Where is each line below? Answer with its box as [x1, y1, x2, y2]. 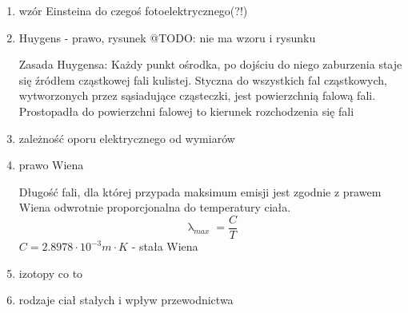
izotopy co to [18, 264, 83, 281]
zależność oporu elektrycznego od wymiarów [18, 129, 235, 146]
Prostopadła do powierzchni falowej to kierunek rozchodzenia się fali [18, 102, 354, 119]
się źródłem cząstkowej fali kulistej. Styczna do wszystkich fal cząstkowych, [18, 71, 387, 88]
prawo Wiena [18, 156, 84, 173]
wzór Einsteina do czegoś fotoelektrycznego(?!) [18, 2, 248, 18]
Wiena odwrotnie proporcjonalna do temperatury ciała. [18, 199, 291, 216]
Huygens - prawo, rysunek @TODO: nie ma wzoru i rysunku [18, 29, 316, 46]
